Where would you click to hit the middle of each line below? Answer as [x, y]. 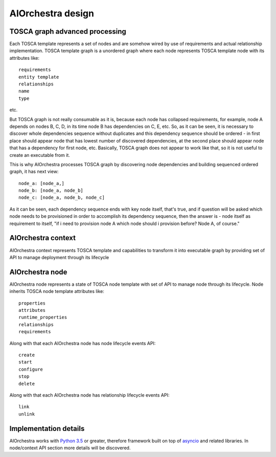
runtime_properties [43, 317]
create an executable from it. [40, 155]
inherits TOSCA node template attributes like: [57, 291]
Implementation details [47, 429]
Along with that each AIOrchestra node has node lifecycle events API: [83, 343]
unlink [27, 414]
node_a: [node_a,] [42, 183]
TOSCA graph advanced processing [68, 31]
